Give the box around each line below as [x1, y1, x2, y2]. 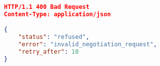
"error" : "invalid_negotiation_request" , [18, 41, 157, 48]
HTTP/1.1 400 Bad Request [4, 3, 89, 10]
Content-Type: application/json [4, 10, 111, 18]
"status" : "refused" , [18, 33, 89, 41]
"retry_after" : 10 [18, 48, 79, 56]
